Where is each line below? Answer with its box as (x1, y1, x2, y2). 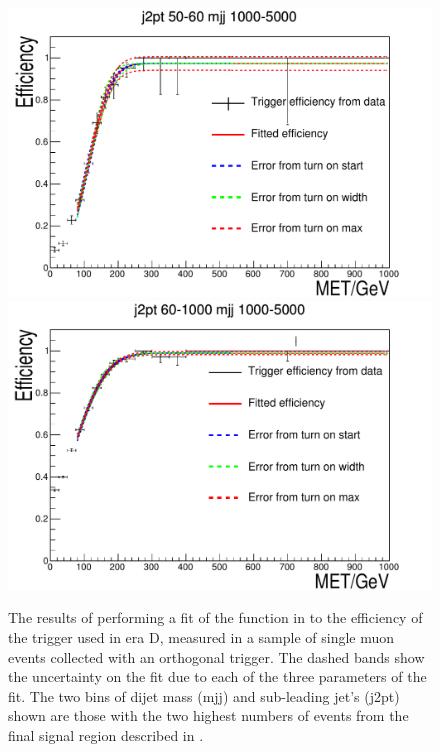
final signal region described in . (8, 724, 204, 745)
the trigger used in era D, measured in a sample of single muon (8, 626, 395, 647)
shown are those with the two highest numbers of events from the (8, 705, 409, 726)
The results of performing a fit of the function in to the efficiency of (8, 607, 423, 628)
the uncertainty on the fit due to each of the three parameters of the (8, 666, 427, 687)
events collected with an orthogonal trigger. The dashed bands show (8, 646, 425, 667)
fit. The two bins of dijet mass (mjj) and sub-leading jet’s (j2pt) (8, 685, 400, 706)
